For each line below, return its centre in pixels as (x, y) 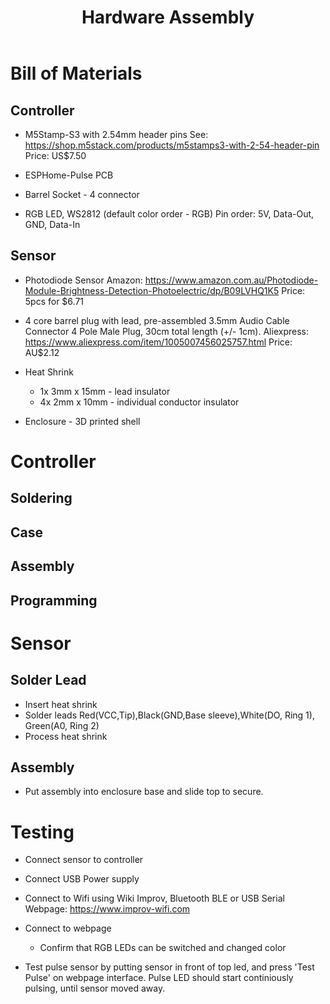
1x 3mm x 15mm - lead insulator (105, 391)
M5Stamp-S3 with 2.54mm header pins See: (116, 134)
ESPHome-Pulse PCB (69, 175)
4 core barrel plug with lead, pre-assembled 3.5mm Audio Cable (157, 320)
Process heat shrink (66, 736)
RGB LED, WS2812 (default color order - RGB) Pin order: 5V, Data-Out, (169, 214)
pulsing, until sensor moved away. (95, 988)
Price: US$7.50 (55, 155)
